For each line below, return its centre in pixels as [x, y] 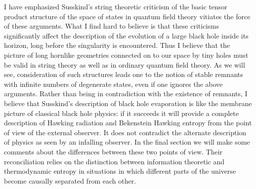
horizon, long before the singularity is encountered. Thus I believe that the [117, 45]
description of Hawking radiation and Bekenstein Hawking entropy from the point [128, 123]
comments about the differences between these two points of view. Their [113, 151]
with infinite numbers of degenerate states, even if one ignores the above [113, 84]
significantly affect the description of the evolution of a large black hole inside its [126, 35]
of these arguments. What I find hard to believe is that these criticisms [111, 26]
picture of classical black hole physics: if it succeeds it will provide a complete [121, 113]
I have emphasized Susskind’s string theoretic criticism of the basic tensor [116, 6]
